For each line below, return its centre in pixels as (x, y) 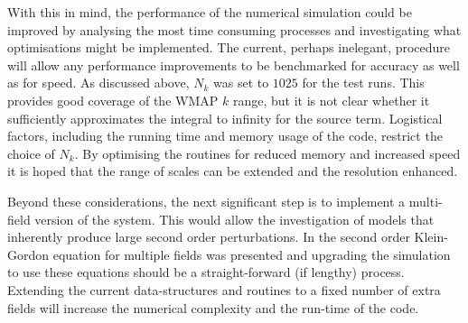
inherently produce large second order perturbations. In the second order (209, 237)
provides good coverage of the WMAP (113, 100)
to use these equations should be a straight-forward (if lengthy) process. (206, 272)
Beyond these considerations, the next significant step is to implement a (206, 201)
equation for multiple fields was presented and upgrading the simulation (252, 254)
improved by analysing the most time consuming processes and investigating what (234, 29)
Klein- (431, 237)
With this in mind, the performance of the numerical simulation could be (210, 12)
